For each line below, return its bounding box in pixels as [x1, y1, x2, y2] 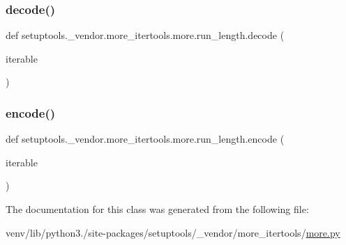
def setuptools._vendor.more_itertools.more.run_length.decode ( [6, 28, 285, 42]
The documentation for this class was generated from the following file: [6, 202, 309, 216]
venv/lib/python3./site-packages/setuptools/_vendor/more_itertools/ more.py [6, 225, 340, 239]
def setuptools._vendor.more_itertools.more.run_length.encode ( [6, 132, 285, 146]
